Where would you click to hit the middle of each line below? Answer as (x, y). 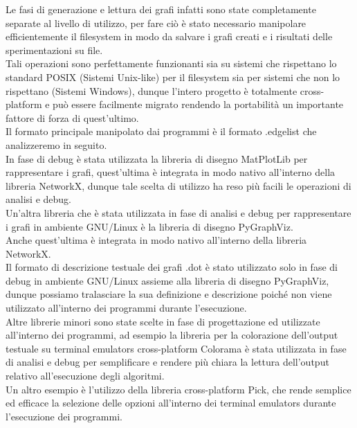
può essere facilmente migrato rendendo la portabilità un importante (198, 104)
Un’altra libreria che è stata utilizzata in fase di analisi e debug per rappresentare (178, 212)
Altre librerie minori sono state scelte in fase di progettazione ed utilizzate (163, 321)
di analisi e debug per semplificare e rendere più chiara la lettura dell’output (167, 362)
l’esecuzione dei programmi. (64, 416)
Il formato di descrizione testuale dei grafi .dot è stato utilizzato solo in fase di (172, 267)
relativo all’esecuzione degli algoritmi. (85, 376)
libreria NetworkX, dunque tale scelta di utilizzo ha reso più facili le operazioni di (178, 185)
